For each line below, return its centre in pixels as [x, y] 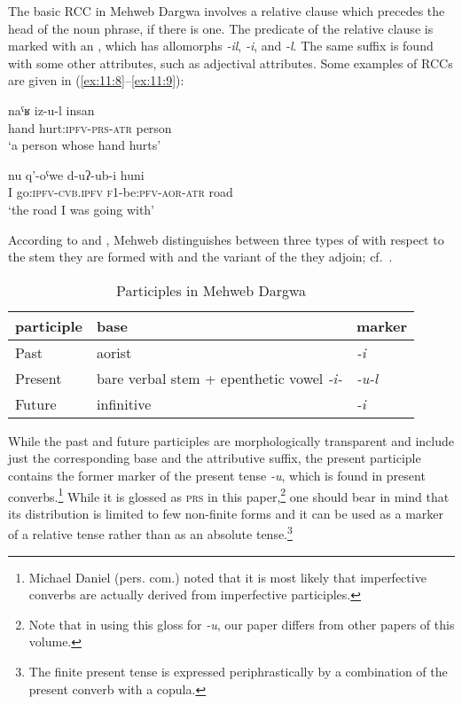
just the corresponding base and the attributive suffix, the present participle [215, 458]
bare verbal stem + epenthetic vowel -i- [220, 378]
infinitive [124, 403]
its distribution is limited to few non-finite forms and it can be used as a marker [226, 513]
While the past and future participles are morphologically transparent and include [231, 440]
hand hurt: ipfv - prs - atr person [90, 127]
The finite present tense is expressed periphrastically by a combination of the [238, 671]
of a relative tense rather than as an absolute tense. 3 [150, 532]
